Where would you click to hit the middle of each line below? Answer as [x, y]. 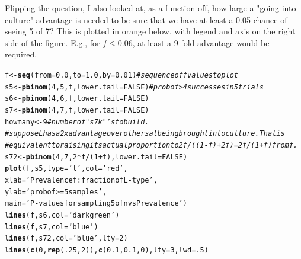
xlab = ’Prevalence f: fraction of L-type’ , [81, 180]
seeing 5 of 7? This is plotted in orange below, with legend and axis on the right [150, 31]
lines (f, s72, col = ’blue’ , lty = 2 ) [66, 239]
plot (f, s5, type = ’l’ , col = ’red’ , [66, 169]
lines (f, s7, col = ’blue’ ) [52, 227]
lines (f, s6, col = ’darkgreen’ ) [62, 215]
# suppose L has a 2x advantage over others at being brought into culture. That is [145, 134]
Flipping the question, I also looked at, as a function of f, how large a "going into [150, 8]
